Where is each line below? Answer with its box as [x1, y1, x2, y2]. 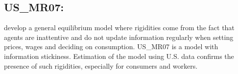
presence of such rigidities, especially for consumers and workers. [4, 60, 198, 71]
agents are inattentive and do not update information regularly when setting [4, 32, 234, 42]
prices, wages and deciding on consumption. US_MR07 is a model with [4, 41, 218, 52]
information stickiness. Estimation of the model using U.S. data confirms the [4, 51, 234, 61]
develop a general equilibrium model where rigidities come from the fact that [4, 22, 235, 33]
